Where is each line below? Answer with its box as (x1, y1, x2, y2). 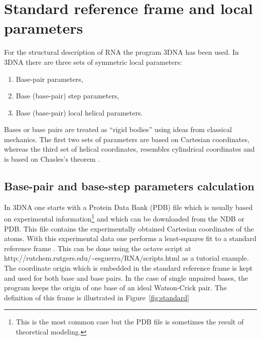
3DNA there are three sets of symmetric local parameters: (4, 56, 182, 67)
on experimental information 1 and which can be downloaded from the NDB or (4, 212, 244, 224)
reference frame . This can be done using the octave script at (4, 243, 191, 253)
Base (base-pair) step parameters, (16, 90, 119, 101)
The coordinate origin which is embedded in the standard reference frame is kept (4, 263, 253, 273)
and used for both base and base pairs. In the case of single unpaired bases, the (4, 272, 248, 283)
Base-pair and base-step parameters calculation (4, 178, 254, 194)
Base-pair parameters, (16, 73, 83, 84)
